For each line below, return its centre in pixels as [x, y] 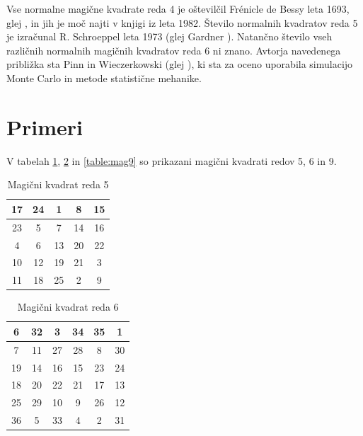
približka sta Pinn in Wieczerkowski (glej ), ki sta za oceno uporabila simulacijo [180, 64]
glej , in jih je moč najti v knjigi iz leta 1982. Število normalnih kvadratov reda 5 [182, 22]
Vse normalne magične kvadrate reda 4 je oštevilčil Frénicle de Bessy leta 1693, [178, 8]
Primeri [45, 126]
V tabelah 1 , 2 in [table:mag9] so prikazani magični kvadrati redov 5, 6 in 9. [172, 160]
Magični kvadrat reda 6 [68, 307]
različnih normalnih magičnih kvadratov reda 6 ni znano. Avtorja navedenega [174, 50]
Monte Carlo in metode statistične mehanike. [104, 78]
